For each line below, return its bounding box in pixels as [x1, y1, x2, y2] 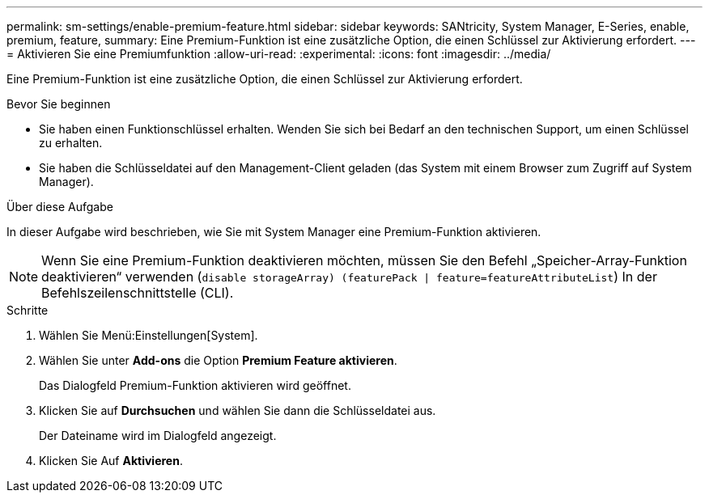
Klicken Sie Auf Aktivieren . [39, 454, 183, 467]
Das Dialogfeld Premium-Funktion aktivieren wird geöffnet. [39, 378, 351, 392]
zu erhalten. [39, 136, 103, 150]
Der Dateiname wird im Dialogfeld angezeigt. [39, 429, 277, 442]
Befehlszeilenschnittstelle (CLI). [41, 285, 234, 301]
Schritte [6, 303, 49, 317]
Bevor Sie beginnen [6, 97, 111, 111]
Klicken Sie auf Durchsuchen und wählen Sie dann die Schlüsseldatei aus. [39, 404, 436, 417]
